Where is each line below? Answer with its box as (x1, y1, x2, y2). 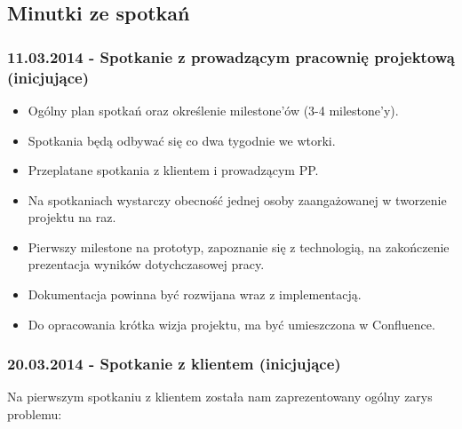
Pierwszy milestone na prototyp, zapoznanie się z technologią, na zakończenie (28, 237, 450, 256)
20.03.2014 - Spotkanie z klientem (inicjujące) (7, 353, 341, 375)
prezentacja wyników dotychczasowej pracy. (28, 255, 265, 274)
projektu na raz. (28, 208, 116, 226)
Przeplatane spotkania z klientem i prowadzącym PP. (28, 161, 319, 179)
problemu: (7, 405, 62, 424)
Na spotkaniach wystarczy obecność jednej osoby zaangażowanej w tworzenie (28, 190, 447, 209)
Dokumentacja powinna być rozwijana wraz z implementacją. (28, 285, 362, 304)
